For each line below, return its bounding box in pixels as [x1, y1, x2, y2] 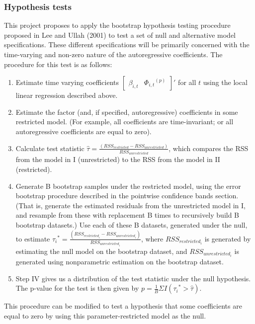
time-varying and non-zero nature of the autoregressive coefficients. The [4, 49, 223, 59]
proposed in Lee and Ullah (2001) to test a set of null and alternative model [4, 29, 236, 40]
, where [141, 233, 164, 243]
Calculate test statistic [15, 143, 85, 153]
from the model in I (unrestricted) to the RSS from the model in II [15, 154, 220, 164]
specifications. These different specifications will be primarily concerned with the [4, 39, 250, 50]
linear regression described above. [15, 90, 118, 100]
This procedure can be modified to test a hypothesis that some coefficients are [4, 301, 242, 311]
